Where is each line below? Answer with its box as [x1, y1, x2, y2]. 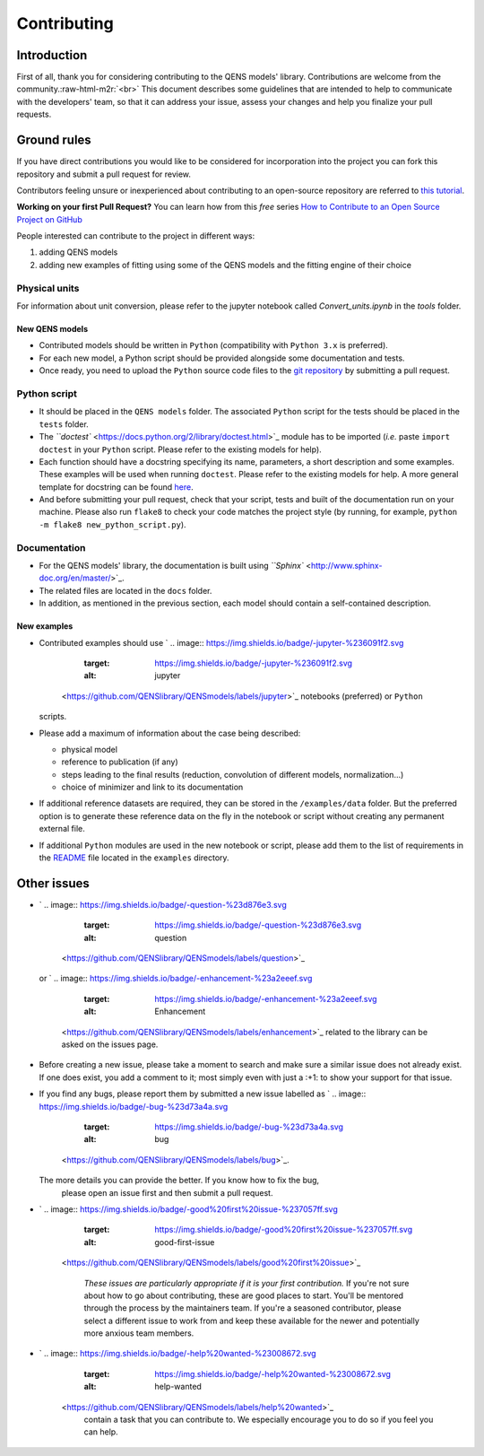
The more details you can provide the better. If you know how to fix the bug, [39, 1175, 320, 1186]
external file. [39, 824, 85, 834]
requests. [16, 109, 52, 120]
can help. [83, 1426, 118, 1437]
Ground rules [16, 133, 91, 148]
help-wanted [154, 1382, 202, 1392]
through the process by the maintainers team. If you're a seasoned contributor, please [83, 1303, 402, 1313]
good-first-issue [154, 1236, 215, 1247]
